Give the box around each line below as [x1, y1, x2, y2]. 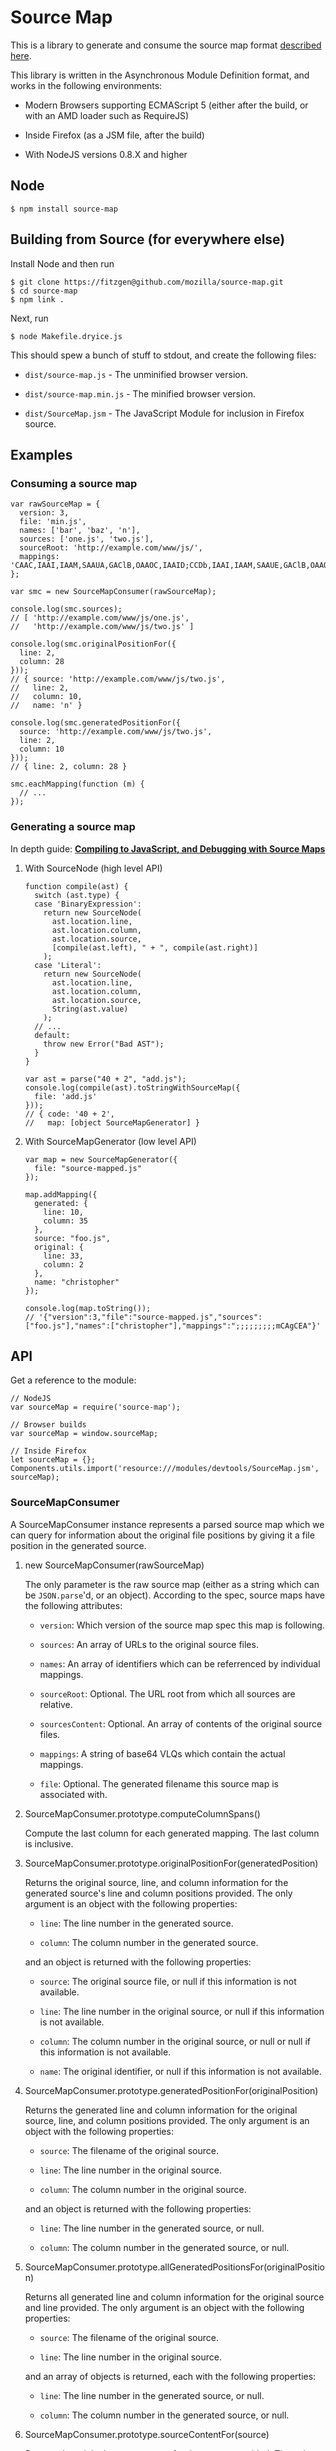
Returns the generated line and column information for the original [24, 2104, 298, 2116]
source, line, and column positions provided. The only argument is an [24, 2114, 310, 2126]
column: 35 [43, 1216, 89, 1226]
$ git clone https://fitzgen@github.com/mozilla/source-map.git [10, 277, 284, 287]
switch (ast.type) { [34, 890, 120, 900]
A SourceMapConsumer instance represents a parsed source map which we [10, 1518, 325, 1530]
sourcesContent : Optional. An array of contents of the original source [39, 1717, 323, 1730]
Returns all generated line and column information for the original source [24, 2291, 325, 2303]
